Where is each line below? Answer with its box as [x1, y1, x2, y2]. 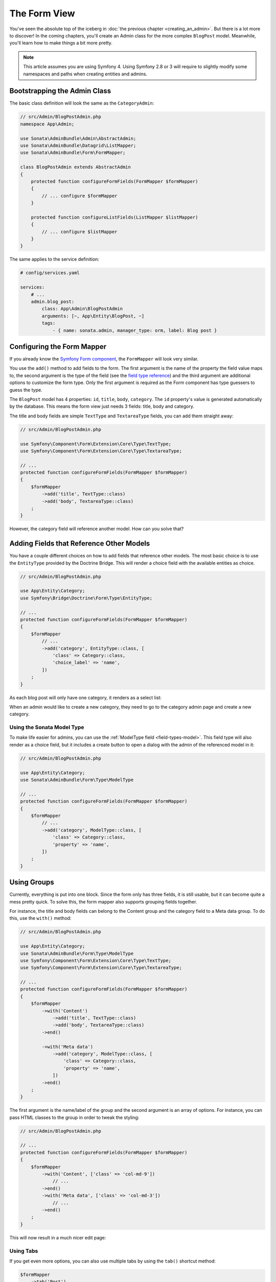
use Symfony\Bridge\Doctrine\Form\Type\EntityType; [20, 595, 153, 601]
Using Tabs [9, 1247, 38, 1254]
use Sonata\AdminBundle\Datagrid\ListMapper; [20, 143, 136, 148]
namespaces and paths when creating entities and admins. [23, 71, 148, 77]
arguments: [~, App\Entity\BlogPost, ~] [41, 313, 145, 319]
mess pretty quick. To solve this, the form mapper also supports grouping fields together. [9, 898, 197, 905]
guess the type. [9, 387, 43, 393]
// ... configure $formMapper [41, 193, 118, 198]
